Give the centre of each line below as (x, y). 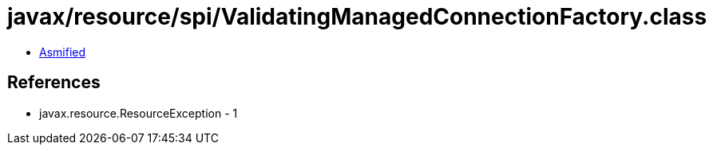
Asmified (63, 52)
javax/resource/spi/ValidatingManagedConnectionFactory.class (357, 17)
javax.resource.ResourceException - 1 (139, 113)
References (54, 83)
